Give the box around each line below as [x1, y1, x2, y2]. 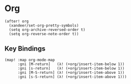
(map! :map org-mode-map [4, 57, 55, 62]
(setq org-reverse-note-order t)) [9, 31, 79, 36]
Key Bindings [4, 44, 46, 53]
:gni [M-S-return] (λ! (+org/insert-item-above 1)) [17, 70, 125, 75]
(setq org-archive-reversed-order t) [9, 27, 86, 32]
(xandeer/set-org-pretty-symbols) [9, 23, 79, 28]
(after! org [4, 19, 29, 24]
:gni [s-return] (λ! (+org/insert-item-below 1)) [17, 66, 125, 70]
